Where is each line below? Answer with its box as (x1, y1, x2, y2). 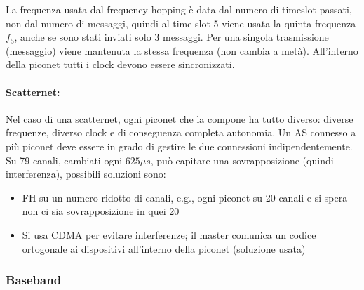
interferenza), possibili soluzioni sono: (6, 166, 166, 181)
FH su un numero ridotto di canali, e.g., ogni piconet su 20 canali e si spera (22, 190, 348, 204)
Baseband (6, 271, 62, 289)
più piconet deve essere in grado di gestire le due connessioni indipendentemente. (6, 138, 353, 153)
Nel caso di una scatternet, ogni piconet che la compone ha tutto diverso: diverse (6, 111, 353, 126)
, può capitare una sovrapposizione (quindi (150, 152, 334, 167)
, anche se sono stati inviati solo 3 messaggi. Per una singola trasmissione (14, 29, 329, 44)
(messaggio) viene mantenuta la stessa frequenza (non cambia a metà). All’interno (6, 43, 358, 58)
